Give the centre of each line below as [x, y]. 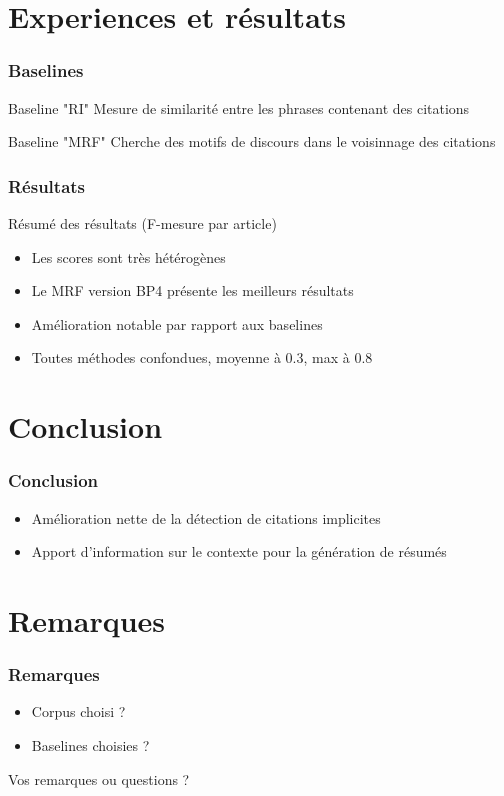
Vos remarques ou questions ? [99, 778]
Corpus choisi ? [78, 711]
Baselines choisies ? [90, 744]
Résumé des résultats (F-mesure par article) [142, 223]
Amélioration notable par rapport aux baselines [177, 323]
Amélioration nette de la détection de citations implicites [206, 517]
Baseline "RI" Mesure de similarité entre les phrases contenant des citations [239, 107]
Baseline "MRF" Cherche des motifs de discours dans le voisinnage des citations [252, 141]
